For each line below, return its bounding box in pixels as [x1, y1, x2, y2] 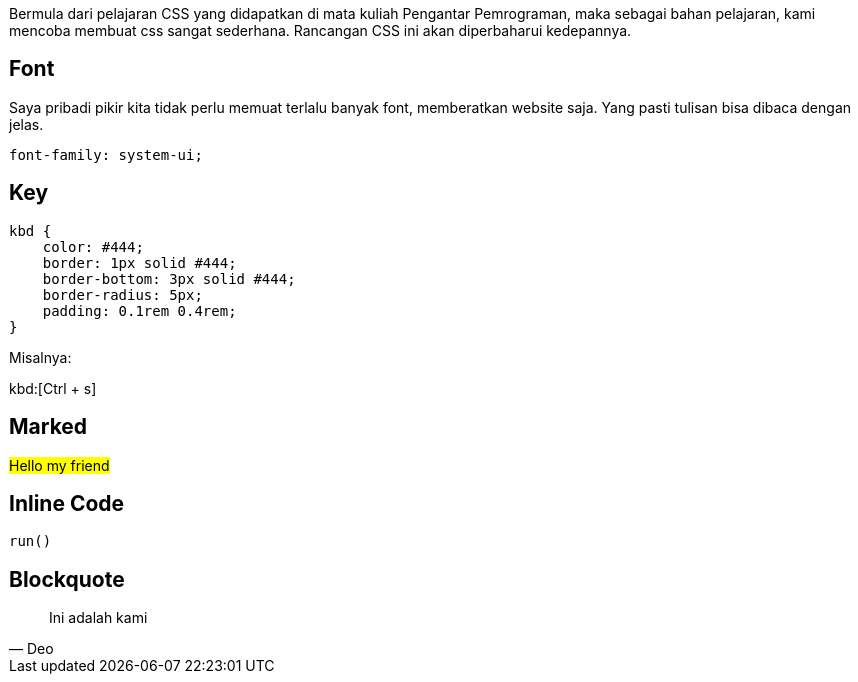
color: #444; [42, 238, 144, 255]
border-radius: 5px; [42, 286, 203, 303]
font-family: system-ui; [9, 146, 203, 163]
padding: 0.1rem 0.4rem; [42, 302, 237, 319]
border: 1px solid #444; [42, 254, 237, 271]
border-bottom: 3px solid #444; [42, 270, 296, 287]
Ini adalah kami [49, 609, 148, 627]
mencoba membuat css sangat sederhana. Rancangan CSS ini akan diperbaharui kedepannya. [9, 22, 632, 39]
